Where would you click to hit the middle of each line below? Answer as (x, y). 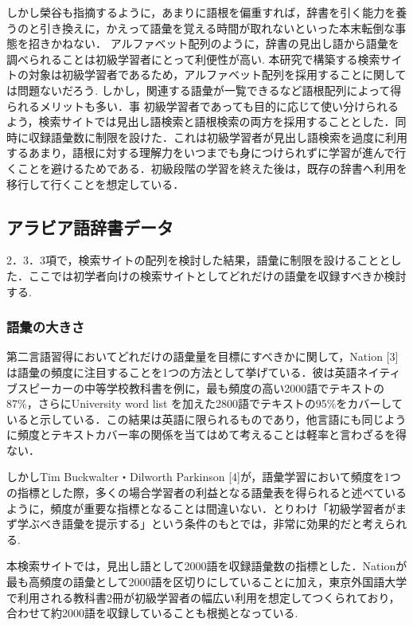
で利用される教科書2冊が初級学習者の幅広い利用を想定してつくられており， (203, 597)
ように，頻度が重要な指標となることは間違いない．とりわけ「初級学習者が (201, 508)
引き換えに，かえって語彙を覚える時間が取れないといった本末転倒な (217, 27)
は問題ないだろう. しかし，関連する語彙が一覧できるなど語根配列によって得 (204, 90)
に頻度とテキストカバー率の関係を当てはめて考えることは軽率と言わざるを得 (206, 434)
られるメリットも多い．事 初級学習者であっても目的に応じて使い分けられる (203, 106)
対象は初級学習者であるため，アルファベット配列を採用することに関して (217, 74)
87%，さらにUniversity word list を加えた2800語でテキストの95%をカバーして (205, 403)
